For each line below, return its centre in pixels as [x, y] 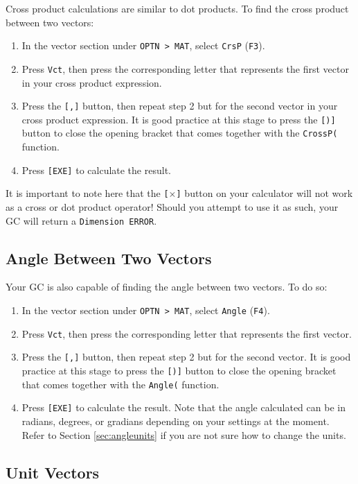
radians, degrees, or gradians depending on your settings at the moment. [176, 421]
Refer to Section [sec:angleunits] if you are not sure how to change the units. [184, 434]
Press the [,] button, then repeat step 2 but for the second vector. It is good [186, 357]
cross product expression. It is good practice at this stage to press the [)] [179, 119]
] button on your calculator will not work [265, 193]
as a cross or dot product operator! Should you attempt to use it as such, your [172, 206]
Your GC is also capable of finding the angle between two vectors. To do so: [167, 287]
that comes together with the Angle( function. [120, 384]
